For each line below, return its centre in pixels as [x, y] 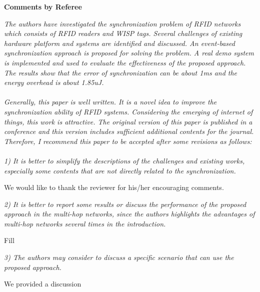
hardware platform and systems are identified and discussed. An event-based [119, 43]
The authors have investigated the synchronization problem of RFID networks [122, 23]
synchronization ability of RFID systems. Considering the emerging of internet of [128, 111]
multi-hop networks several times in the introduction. [85, 223]
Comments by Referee [43, 6]
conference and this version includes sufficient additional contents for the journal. [129, 131]
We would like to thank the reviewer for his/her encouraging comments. [114, 187]
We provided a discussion [43, 284]
